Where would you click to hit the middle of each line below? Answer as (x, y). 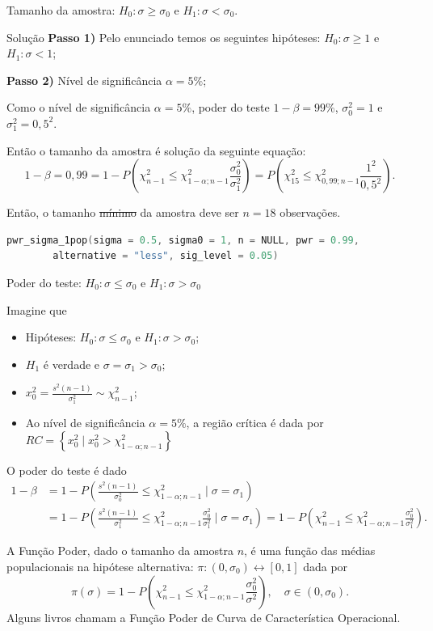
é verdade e (71, 364)
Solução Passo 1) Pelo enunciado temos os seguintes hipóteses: (164, 37)
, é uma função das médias (310, 551)
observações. (310, 212)
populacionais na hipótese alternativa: (100, 566)
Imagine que (37, 309)
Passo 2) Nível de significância (84, 80)
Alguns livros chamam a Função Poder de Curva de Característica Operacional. (204, 617)
